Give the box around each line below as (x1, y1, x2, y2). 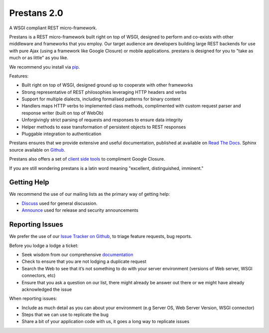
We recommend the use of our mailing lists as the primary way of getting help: (9, 191, 170, 197)
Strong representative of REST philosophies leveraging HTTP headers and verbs (21, 89, 187, 95)
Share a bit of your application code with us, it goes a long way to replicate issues (21, 319, 189, 325)
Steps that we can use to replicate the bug (21, 312, 109, 318)
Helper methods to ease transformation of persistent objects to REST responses (21, 124, 186, 130)
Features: (9, 73, 29, 79)
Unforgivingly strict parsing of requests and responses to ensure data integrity (21, 117, 183, 123)
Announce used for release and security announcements (21, 207, 139, 213)
